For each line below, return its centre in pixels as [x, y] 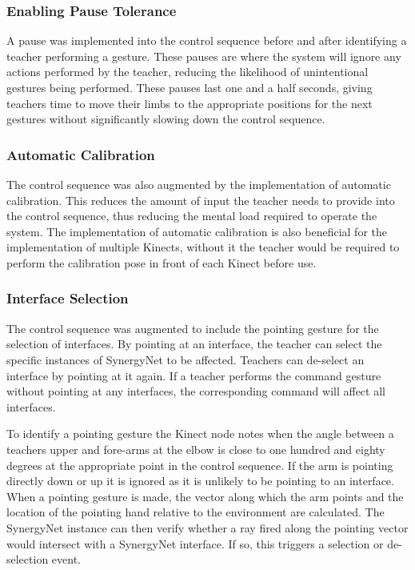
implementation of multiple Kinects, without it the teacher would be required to [203, 247]
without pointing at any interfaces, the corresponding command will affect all [196, 391]
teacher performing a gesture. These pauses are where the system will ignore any [204, 56]
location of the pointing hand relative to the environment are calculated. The [196, 512]
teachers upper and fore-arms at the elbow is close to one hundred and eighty [196, 449]
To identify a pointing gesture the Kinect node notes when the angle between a [200, 434]
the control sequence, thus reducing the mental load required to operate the [192, 216]
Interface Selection [68, 298]
